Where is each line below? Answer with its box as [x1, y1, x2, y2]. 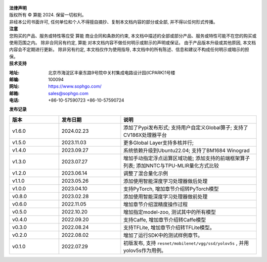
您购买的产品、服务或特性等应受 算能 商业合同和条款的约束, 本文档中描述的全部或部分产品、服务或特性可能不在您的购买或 [9, 33, 257, 39]
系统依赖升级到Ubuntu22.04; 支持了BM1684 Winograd [123, 147, 250, 154]
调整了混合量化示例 [123, 170, 168, 177]
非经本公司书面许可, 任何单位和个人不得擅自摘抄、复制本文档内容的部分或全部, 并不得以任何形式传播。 [9, 19, 218, 25]
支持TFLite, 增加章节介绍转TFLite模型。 [123, 224, 215, 231]
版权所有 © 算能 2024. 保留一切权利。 [9, 12, 87, 18]
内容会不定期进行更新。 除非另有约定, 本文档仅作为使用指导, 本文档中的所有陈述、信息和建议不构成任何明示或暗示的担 [9, 47, 249, 52]
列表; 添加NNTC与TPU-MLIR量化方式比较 [123, 162, 220, 169]
